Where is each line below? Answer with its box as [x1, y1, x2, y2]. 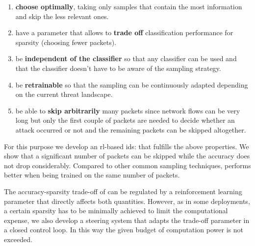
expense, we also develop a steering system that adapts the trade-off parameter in [4, 215, 250, 225]
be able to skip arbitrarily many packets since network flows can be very [15, 105, 240, 115]
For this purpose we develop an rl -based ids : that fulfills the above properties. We [4, 141, 249, 151]
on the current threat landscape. [15, 89, 113, 99]
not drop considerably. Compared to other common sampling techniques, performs [4, 160, 251, 170]
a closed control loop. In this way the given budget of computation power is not [4, 224, 243, 235]
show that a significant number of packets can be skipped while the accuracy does [4, 151, 250, 161]
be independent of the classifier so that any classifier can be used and [15, 53, 237, 64]
